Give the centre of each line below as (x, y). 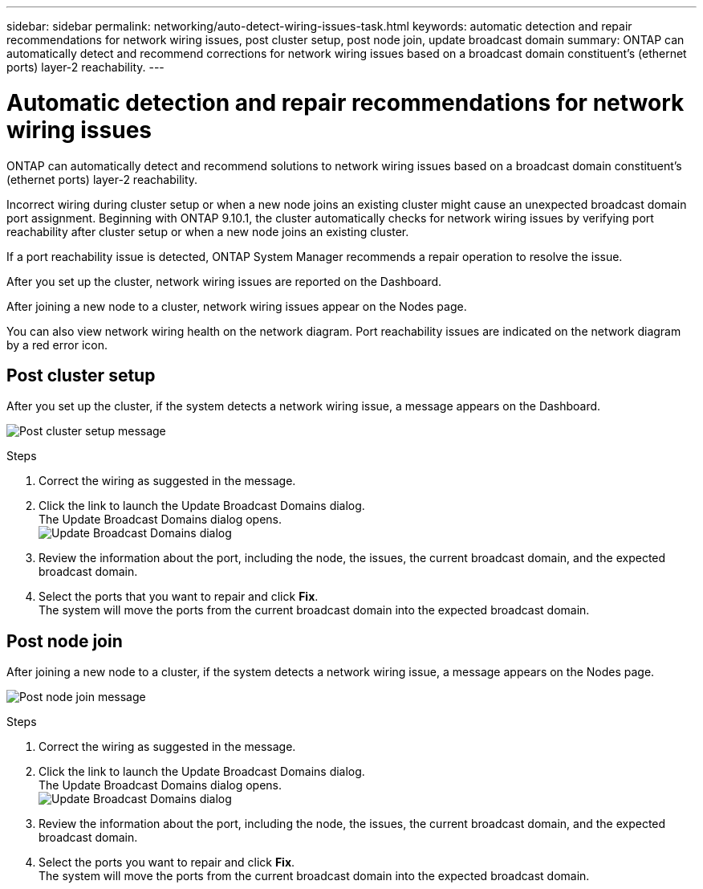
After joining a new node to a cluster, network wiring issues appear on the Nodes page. (237, 306)
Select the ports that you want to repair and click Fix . (179, 597)
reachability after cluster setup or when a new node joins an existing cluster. (208, 231)
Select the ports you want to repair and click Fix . (167, 862)
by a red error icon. (57, 345)
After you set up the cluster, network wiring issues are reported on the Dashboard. (224, 281)
